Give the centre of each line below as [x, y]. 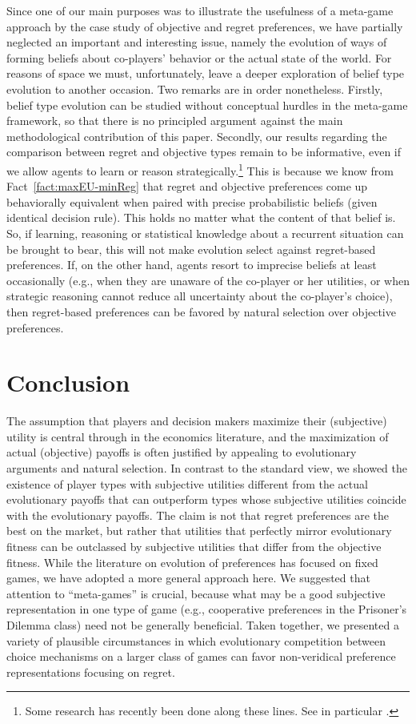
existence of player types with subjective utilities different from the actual [187, 483]
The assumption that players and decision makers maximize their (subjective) [197, 421]
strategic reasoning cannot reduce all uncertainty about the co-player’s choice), [200, 296]
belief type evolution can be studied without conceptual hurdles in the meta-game [207, 105]
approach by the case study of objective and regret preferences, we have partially [205, 26]
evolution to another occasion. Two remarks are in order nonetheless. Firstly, [195, 88]
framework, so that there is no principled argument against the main [175, 121]
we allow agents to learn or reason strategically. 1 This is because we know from [200, 169]
